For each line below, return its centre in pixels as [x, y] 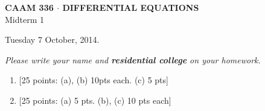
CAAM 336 [29, 7]
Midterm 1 [24, 19]
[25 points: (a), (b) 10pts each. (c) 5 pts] [94, 80]
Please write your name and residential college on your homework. [133, 59]
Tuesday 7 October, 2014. [52, 40]
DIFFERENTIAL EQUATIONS [131, 7]
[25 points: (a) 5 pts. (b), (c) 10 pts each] [95, 100]
